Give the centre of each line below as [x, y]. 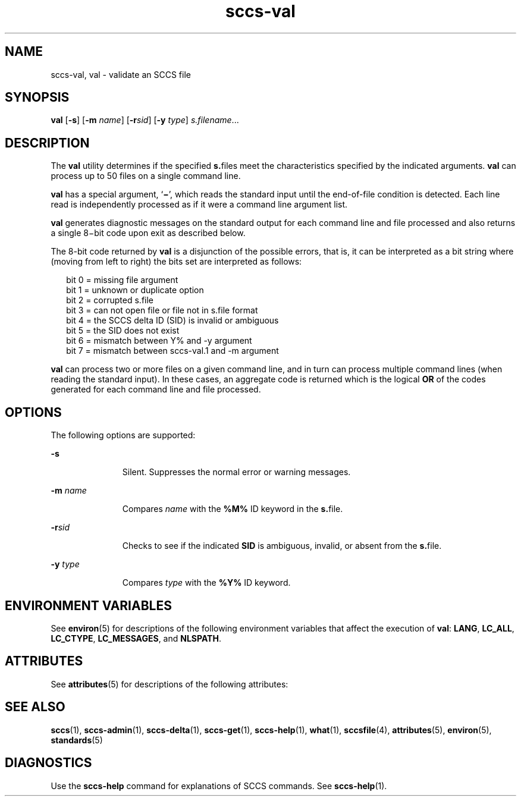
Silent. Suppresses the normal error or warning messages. [236, 472]
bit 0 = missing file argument [122, 280]
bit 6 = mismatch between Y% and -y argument [159, 341]
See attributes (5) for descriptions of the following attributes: [170, 684]
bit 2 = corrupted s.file [110, 300]
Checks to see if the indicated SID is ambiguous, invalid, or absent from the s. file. [282, 546]
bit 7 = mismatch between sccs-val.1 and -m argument [172, 351]
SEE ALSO [35, 707]
